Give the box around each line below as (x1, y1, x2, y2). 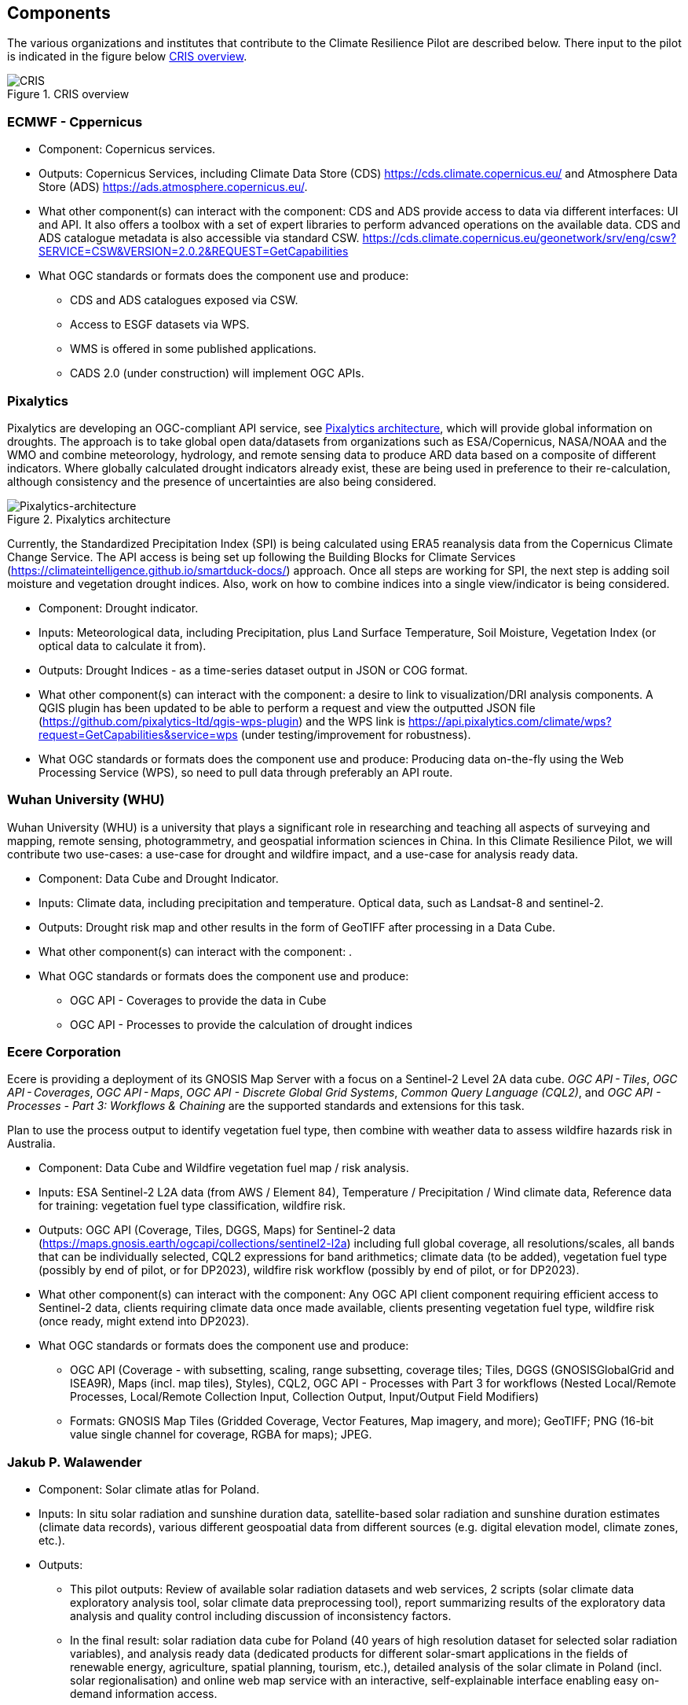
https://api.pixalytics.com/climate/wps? (408, 714, 612, 728)
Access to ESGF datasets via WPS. (70, 318, 250, 332)
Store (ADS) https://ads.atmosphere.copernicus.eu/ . (38, 180, 308, 194)
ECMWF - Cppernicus (7, 113, 143, 130)
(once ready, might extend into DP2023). (38, 1314, 250, 1328)
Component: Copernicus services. (38, 142, 216, 156)
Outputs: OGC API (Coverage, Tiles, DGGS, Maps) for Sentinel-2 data (38, 1223, 396, 1237)
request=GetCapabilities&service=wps (38, 727, 238, 741)
